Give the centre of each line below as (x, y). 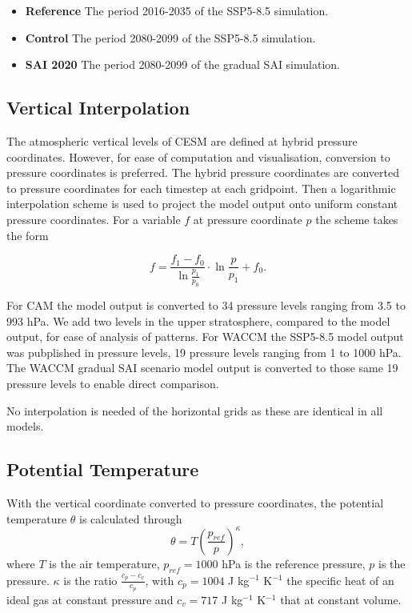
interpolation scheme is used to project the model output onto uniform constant (202, 204)
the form (28, 235)
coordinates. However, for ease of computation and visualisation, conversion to (198, 156)
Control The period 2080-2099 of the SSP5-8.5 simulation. (170, 37)
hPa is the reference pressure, (294, 563)
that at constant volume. (341, 599)
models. (25, 426)
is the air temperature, (104, 563)
